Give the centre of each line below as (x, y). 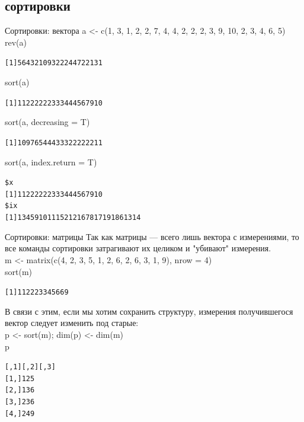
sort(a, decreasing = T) (47, 122)
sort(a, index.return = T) (51, 162)
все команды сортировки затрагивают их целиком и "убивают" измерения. (138, 248)
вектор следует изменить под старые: (72, 323)
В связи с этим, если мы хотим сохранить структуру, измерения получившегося (149, 311)
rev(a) (16, 42)
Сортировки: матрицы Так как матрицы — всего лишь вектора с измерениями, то (152, 236)
